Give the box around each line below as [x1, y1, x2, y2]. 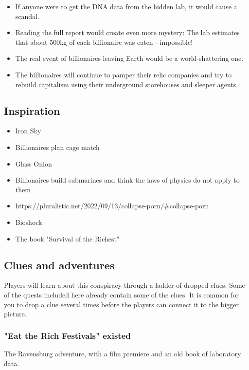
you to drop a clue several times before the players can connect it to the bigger [4, 299, 239, 309]
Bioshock [15, 217, 42, 227]
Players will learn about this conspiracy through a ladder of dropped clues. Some [4, 280, 245, 290]
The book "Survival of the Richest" [15, 233, 120, 243]
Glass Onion [15, 158, 52, 168]
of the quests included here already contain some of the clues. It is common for [4, 289, 239, 299]
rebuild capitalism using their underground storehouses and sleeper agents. [15, 79, 238, 89]
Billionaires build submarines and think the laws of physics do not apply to [15, 175, 240, 185]
